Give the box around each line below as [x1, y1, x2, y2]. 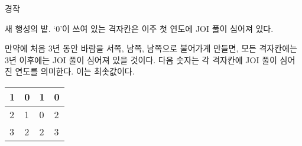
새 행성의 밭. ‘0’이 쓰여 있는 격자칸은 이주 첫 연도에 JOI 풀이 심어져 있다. [5, 22, 274, 34]
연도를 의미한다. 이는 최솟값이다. [15, 65, 135, 77]
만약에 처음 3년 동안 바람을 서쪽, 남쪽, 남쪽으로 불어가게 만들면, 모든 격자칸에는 [5, 42, 297, 54]
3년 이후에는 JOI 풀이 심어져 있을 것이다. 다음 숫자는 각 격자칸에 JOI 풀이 [5, 53, 277, 66]
